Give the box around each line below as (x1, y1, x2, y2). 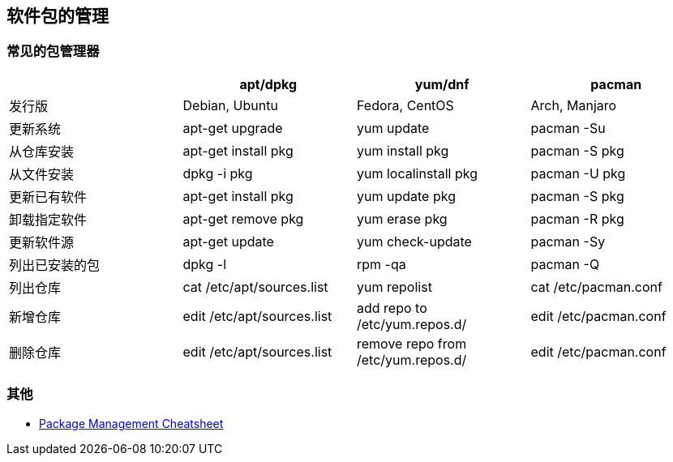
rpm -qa (357, 255, 406, 272)
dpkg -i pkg (182, 165, 253, 182)
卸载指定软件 (9, 211, 88, 228)
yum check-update (357, 233, 472, 250)
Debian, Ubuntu (182, 96, 278, 113)
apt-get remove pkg (182, 210, 304, 227)
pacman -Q (530, 255, 600, 272)
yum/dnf (414, 75, 469, 92)
